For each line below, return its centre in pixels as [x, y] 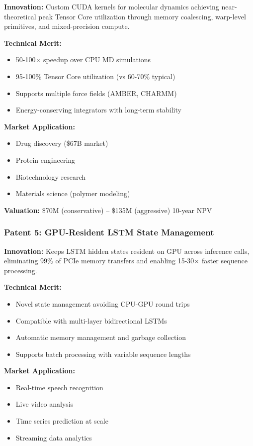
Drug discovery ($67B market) [62, 143]
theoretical [20, 16]
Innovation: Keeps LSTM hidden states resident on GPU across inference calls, [127, 251]
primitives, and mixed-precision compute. [67, 26]
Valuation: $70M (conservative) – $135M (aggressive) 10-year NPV [108, 210]
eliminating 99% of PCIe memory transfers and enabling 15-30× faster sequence [126, 261]
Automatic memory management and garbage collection [101, 337]
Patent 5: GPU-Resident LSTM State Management [109, 232]
